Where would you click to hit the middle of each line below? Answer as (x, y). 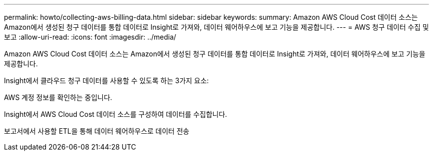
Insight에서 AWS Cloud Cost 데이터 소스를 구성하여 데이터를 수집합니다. (116, 114)
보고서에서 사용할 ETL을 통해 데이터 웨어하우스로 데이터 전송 (97, 131)
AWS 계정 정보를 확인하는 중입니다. (58, 97)
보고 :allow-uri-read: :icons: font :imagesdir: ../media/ (90, 37)
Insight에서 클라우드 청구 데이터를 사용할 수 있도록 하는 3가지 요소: (107, 80)
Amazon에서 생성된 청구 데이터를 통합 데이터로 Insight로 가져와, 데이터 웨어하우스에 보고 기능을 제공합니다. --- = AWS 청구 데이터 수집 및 (216, 27)
